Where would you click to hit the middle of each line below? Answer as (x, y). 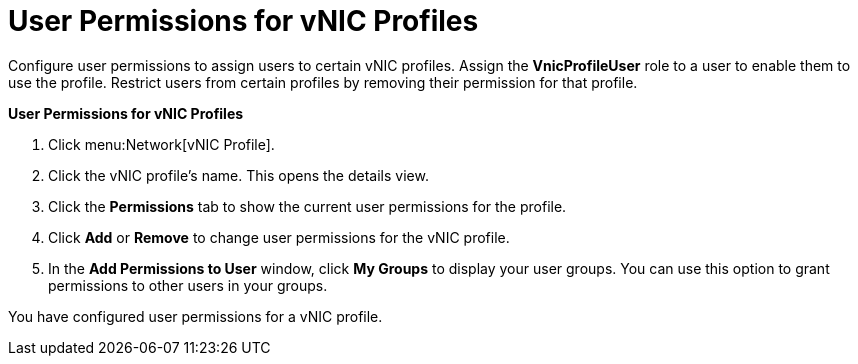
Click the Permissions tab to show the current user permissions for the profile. (307, 206)
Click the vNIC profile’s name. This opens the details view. (238, 175)
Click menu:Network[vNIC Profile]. (161, 144)
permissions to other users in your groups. (188, 285)
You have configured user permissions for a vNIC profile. (195, 316)
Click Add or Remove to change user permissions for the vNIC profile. (279, 237)
